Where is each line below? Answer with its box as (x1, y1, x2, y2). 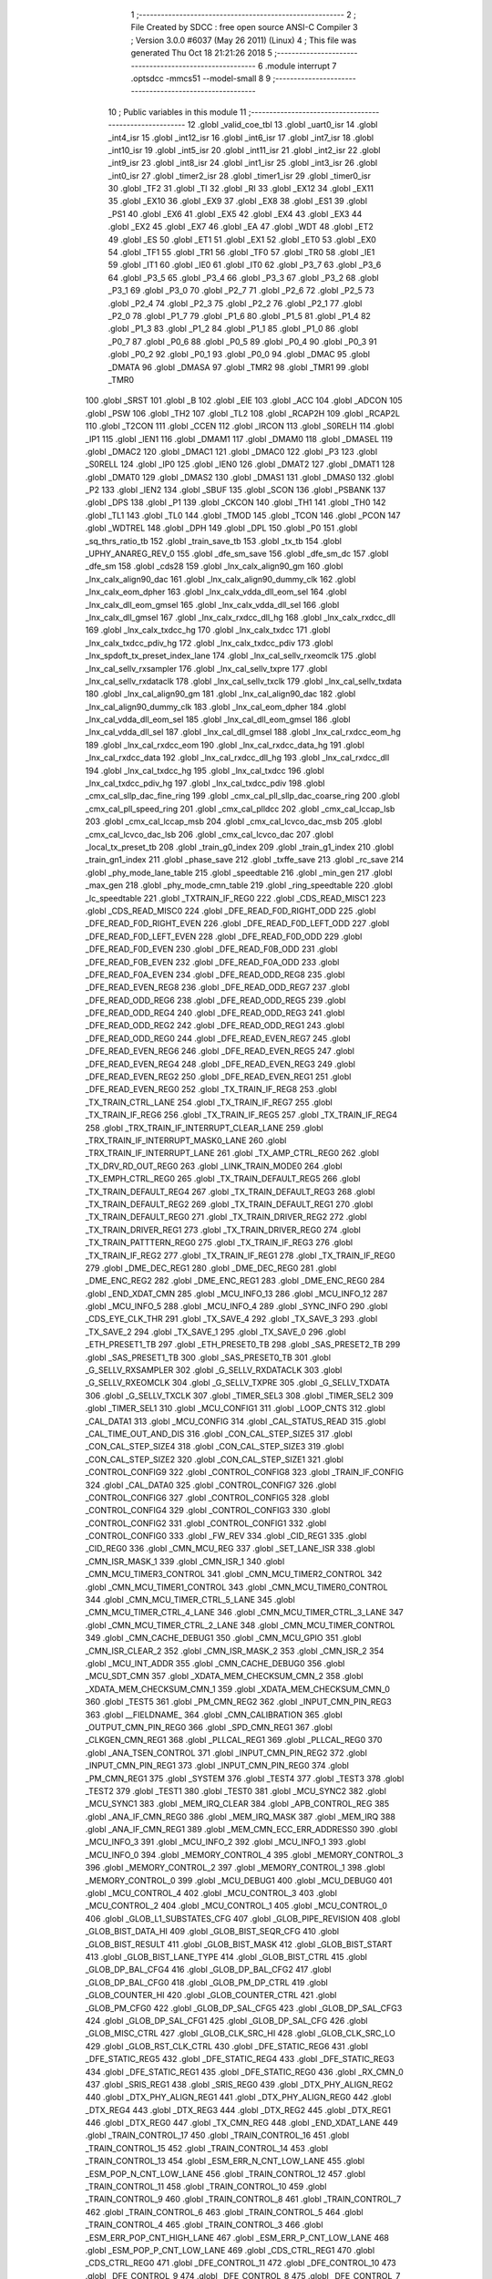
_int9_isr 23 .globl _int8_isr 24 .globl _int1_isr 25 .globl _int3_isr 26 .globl (108, 158, 378, 169)
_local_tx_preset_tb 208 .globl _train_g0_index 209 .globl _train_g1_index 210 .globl (85, 841, 395, 852)
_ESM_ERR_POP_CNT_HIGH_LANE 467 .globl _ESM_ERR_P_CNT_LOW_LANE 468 (85, 2232, 390, 2243)
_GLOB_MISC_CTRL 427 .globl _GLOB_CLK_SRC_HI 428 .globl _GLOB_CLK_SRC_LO (85, 2028, 395, 2039)
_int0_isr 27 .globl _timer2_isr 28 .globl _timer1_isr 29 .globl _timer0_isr (108, 170, 371, 181)
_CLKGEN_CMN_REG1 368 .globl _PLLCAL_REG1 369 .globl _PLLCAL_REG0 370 (85, 1735, 383, 1746)
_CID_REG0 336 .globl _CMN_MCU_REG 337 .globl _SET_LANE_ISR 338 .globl (85, 1543, 375, 1554)
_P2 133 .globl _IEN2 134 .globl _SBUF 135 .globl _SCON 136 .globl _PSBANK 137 (85, 484, 386, 496)
